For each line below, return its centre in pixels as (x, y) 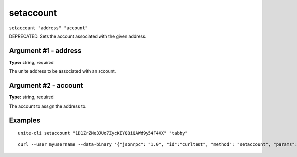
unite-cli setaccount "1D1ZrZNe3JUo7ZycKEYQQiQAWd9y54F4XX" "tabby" (103, 133)
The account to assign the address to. (48, 106)
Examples (25, 120)
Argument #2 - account (46, 85)
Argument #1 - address (45, 50)
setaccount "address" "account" (48, 28)
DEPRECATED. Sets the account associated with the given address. (78, 36)
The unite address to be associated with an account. (63, 71)
